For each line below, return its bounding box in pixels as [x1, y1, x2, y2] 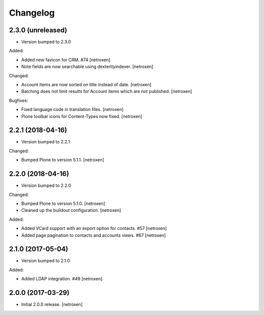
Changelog [9, 7, 55, 18]
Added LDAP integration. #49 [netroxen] [21, 276, 103, 282]
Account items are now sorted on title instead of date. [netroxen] [21, 82, 152, 88]
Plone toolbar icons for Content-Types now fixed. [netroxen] [21, 113, 143, 119]
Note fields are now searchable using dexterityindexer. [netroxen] [21, 64, 154, 69]
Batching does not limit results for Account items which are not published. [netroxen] [21, 89, 193, 94]
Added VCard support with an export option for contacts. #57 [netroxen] [21, 225, 167, 231]
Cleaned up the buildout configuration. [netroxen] [21, 207, 121, 213]
